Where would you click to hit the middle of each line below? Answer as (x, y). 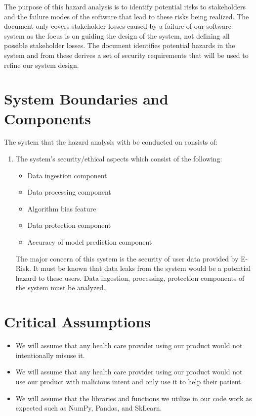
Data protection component (69, 225)
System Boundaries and (86, 99)
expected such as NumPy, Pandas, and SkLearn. (89, 408)
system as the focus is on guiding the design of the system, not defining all (117, 35)
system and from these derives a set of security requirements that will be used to (126, 55)
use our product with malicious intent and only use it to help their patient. (129, 381)
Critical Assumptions (78, 322)
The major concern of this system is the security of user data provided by (127, 258)
